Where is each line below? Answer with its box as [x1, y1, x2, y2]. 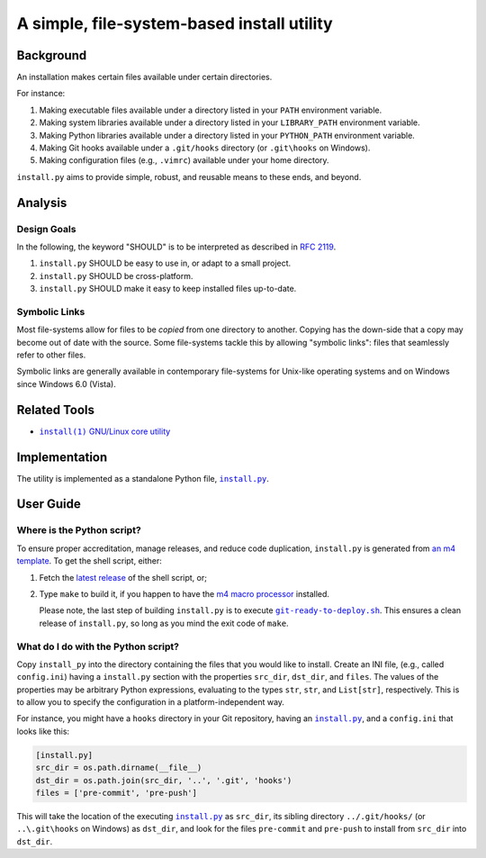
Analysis [16, 194, 67, 211]
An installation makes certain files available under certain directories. [16, 72, 273, 83]
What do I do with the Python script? [16, 640, 180, 653]
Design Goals [16, 222, 76, 235]
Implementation [16, 449, 108, 465]
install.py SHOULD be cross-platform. [39, 270, 193, 281]
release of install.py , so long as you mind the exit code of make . [39, 618, 289, 628]
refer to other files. [16, 349, 86, 360]
